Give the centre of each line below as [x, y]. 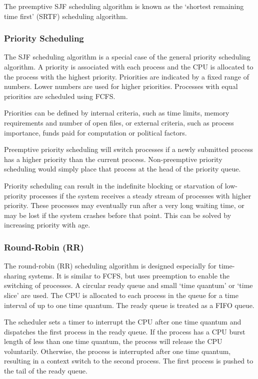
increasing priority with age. [47, 225]
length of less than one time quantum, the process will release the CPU [113, 341]
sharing [15, 275]
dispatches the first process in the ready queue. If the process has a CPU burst [125, 331]
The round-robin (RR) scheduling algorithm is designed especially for [110, 266]
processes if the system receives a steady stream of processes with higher [140, 195]
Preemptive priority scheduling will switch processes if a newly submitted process [128, 149]
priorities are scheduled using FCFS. [60, 96]
